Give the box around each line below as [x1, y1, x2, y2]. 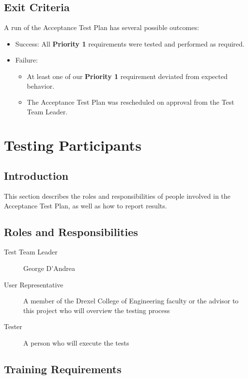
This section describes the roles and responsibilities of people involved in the [4, 190, 231, 201]
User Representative [4, 279, 63, 289]
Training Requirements [4, 361, 122, 376]
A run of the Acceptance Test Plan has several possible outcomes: [4, 22, 199, 32]
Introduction [4, 168, 69, 183]
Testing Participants [4, 135, 141, 155]
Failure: [15, 55, 38, 65]
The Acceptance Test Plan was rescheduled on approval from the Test [27, 97, 234, 107]
